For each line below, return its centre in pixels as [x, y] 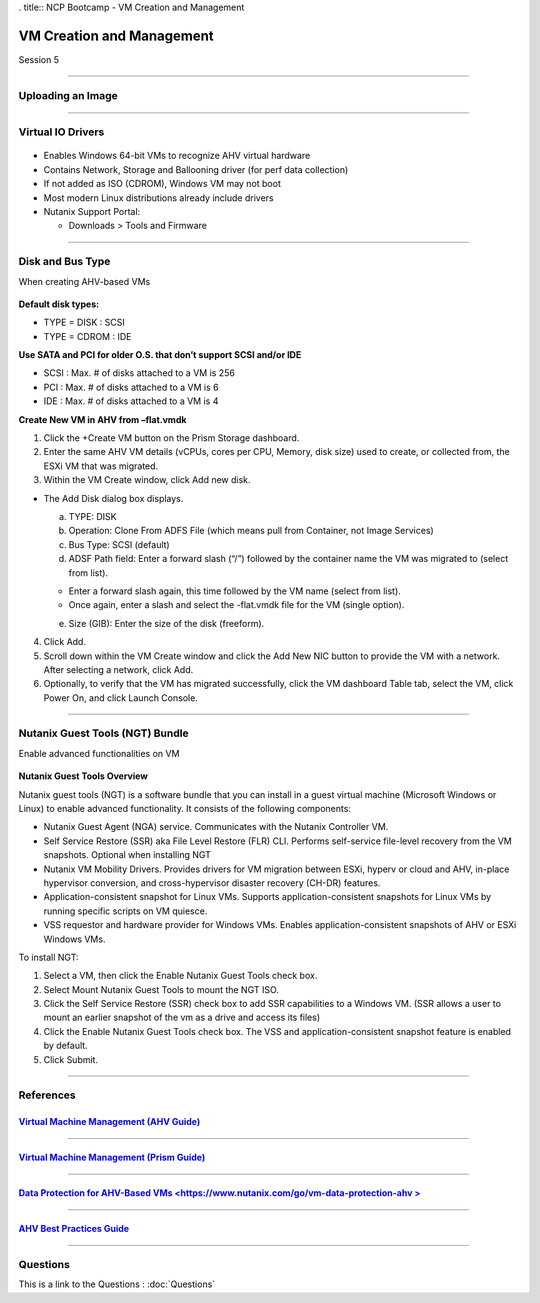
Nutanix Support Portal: [92, 211]
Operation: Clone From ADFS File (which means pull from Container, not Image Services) [251, 531]
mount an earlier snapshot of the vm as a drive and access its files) [182, 1017]
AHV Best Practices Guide [74, 1229]
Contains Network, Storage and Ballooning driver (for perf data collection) [196, 169]
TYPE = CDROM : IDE [87, 336]
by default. [66, 1046]
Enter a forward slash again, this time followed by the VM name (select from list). [235, 591]
